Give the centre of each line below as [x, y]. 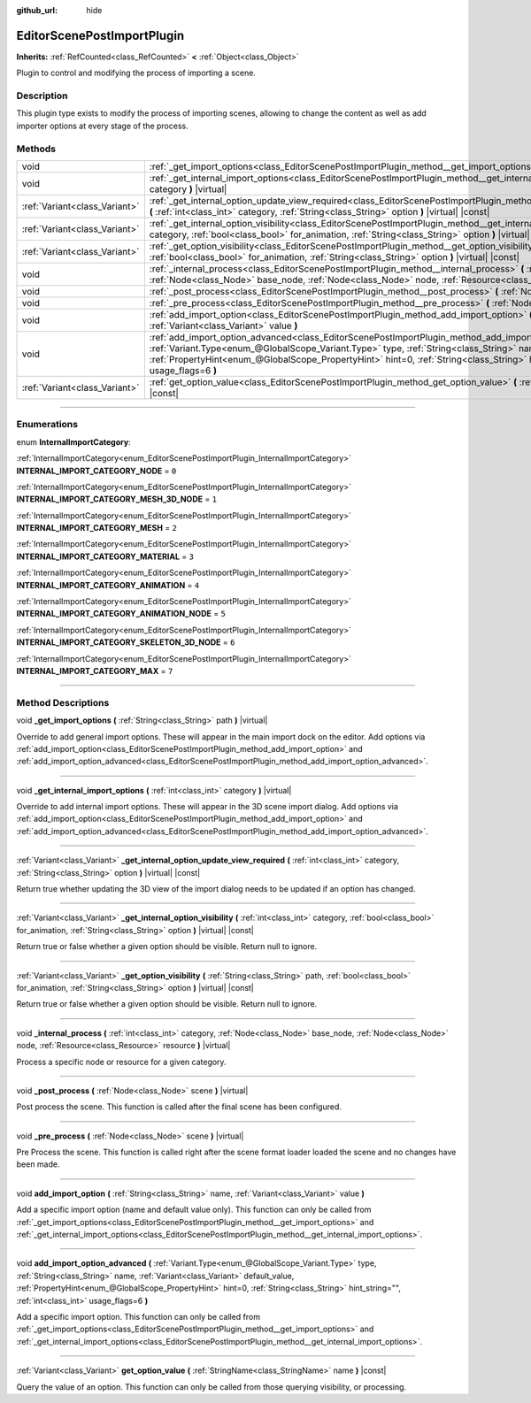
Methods [36, 149]
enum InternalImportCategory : [74, 441]
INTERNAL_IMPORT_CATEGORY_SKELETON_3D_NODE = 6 [126, 642]
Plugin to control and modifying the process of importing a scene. [136, 73]
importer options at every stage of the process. [103, 126]
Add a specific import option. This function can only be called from [139, 1317]
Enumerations [47, 425]
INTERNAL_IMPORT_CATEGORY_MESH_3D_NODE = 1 [116, 499]
